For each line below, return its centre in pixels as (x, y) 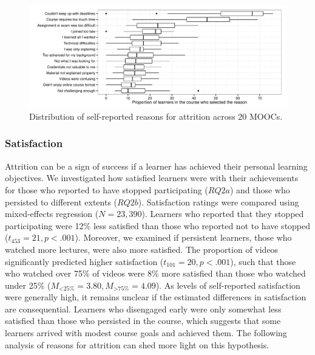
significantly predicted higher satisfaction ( (84, 261)
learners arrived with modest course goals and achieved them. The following (146, 333)
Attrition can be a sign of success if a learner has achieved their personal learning (156, 166)
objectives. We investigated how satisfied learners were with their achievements (152, 178)
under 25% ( (28, 285)
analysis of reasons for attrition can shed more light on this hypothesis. (137, 344)
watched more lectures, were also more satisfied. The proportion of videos (142, 249)
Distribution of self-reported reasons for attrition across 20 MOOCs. (156, 116)
